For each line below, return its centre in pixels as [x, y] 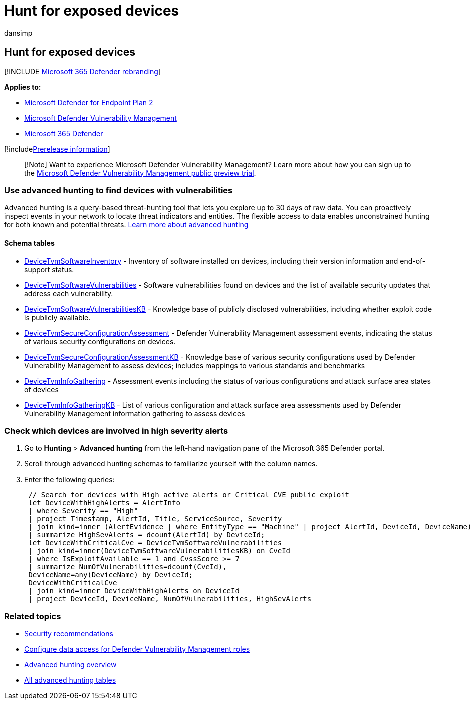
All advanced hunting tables [70, 680]
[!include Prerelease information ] [57, 149]
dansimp [18, 33]
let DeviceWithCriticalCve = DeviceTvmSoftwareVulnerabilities [155, 543]
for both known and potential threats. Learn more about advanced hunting [126, 225]
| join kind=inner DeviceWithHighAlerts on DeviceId [134, 591]
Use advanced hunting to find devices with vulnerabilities [119, 190]
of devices [41, 389]
